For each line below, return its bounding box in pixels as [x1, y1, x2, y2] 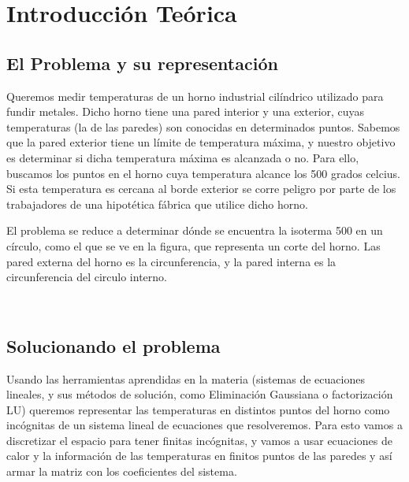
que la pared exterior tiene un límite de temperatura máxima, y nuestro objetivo [6, 134, 396, 150]
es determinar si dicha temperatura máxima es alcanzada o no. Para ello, [6, 149, 359, 165]
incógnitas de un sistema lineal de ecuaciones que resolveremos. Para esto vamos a [6, 417, 403, 433]
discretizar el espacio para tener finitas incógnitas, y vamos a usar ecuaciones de [6, 432, 392, 448]
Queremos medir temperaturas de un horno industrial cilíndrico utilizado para [6, 87, 384, 104]
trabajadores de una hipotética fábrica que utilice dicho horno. [6, 195, 308, 212]
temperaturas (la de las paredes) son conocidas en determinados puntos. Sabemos [6, 118, 400, 135]
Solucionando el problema [6, 333, 221, 358]
